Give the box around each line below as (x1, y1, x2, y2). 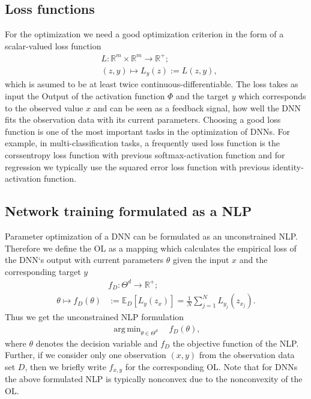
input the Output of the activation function (5, 90, 165, 102)
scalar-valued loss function (5, 39, 101, 52)
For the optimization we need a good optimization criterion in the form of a (5, 28, 284, 40)
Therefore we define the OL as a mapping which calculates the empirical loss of (5, 241, 297, 254)
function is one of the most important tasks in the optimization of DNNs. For (5, 125, 290, 137)
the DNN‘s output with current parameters (5, 253, 164, 266)
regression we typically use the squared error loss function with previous (5, 160, 270, 173)
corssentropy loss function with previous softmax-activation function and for (5, 148, 285, 161)
